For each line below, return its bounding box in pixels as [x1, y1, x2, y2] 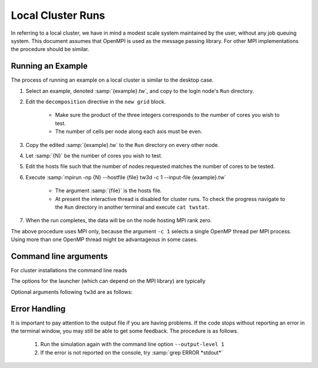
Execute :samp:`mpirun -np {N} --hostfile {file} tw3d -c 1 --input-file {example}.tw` [25, 173, 226, 180]
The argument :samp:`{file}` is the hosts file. [55, 187, 162, 194]
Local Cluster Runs [11, 9, 105, 22]
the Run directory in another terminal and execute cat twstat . [55, 203, 210, 210]
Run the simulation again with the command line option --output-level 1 [40, 341, 225, 348]
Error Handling [11, 303, 66, 314]
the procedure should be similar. [11, 46, 90, 53]
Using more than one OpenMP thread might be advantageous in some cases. [11, 236, 198, 243]
